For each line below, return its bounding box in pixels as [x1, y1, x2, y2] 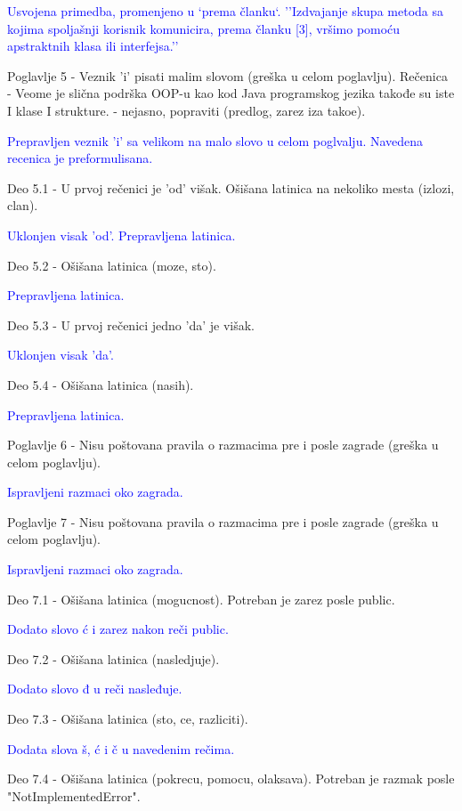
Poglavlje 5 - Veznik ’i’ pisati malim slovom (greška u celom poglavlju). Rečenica [7, 66, 448, 85]
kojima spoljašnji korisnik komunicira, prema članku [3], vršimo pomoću [7, 19, 401, 37]
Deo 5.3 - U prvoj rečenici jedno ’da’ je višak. [7, 315, 255, 334]
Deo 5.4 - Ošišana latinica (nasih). [7, 375, 194, 393]
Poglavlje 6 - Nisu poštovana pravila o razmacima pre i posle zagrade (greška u [7, 435, 439, 454]
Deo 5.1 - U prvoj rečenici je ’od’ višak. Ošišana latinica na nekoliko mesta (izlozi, [7, 178, 455, 197]
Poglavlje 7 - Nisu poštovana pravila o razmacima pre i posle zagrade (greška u [7, 512, 439, 531]
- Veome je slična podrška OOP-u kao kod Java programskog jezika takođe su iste [7, 84, 455, 102]
